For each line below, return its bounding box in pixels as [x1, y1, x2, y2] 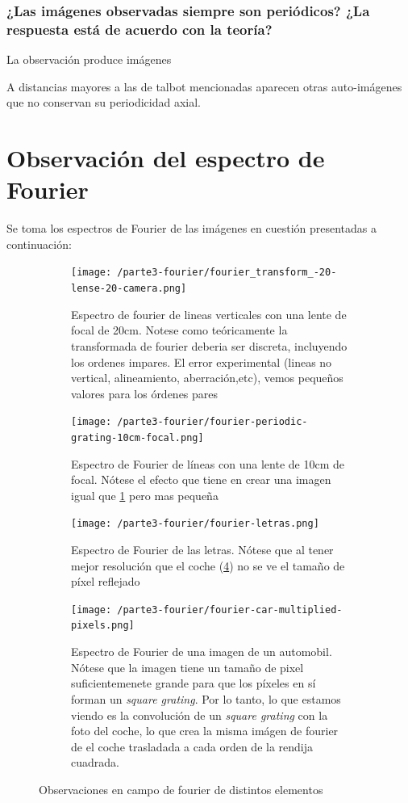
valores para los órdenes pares [71, 385, 219, 401]
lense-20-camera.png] [71, 283, 187, 295]
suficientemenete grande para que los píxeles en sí [71, 675, 316, 692]
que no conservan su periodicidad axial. [6, 94, 201, 111]
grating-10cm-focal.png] [71, 431, 204, 444]
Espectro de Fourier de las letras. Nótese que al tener [71, 541, 334, 558]
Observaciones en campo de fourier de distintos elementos [39, 780, 323, 797]
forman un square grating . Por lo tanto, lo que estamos [71, 690, 341, 707]
